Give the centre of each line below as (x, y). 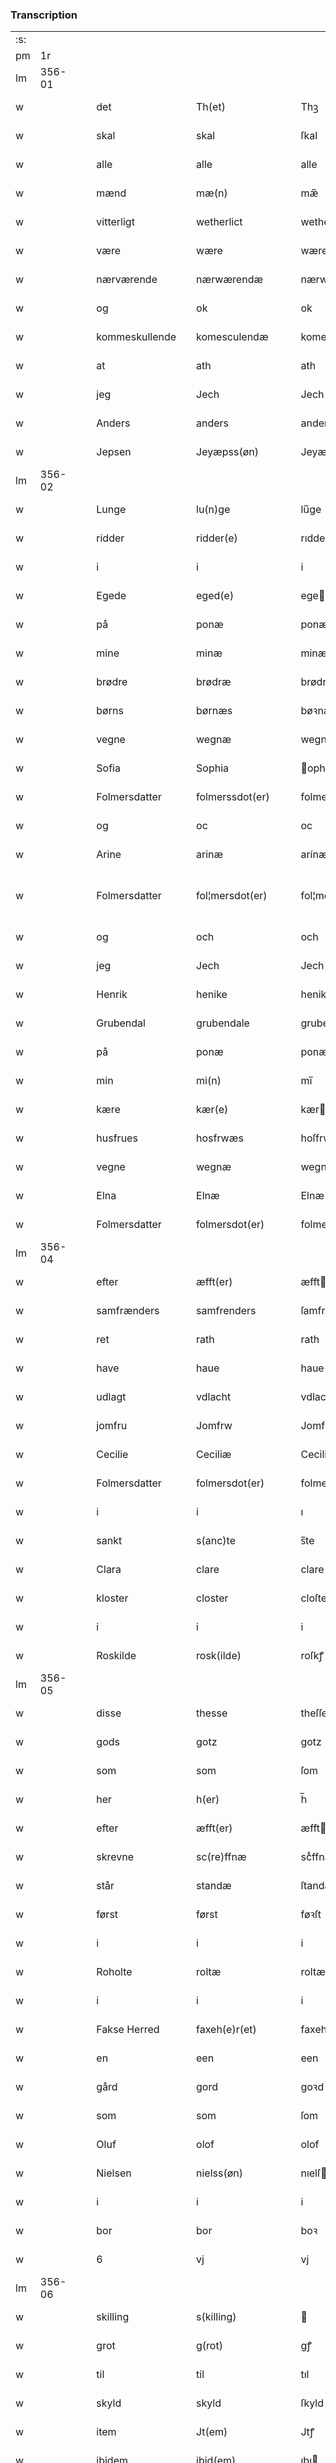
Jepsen (114, 452)
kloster (112, 1598)
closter (212, 1598)
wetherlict (219, 222)
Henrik (112, 995)
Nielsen (114, 2173)
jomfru (112, 1426)
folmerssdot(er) (233, 797)
